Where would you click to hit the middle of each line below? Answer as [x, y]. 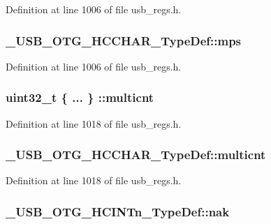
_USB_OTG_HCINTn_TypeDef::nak [118, 211]
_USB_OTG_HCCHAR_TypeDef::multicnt [136, 155]
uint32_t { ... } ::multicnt [80, 97]
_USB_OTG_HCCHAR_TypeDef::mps [124, 40]
